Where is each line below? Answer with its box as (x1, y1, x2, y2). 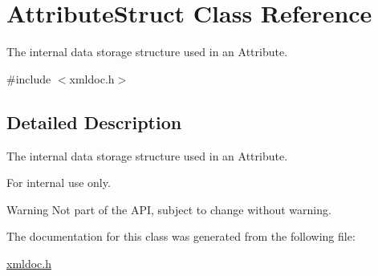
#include (6, 70, 51, 87)
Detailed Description (6, 109, 182, 134)
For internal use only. (6, 174, 111, 191)
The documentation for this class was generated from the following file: (6, 228, 356, 245)
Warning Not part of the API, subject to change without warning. (6, 201, 331, 217)
